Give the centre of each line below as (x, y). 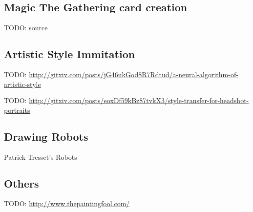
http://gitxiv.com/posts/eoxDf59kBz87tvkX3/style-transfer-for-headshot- (139, 100)
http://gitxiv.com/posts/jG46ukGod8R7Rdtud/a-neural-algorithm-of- (134, 74)
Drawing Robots (46, 136)
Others (21, 183)
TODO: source (26, 28)
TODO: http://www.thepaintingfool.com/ (67, 203)
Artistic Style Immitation (70, 54)
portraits (17, 110)
